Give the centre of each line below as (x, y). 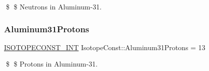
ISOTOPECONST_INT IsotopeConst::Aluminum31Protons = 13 (105, 47)
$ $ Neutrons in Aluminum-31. (54, 6)
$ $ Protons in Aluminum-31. (52, 64)
